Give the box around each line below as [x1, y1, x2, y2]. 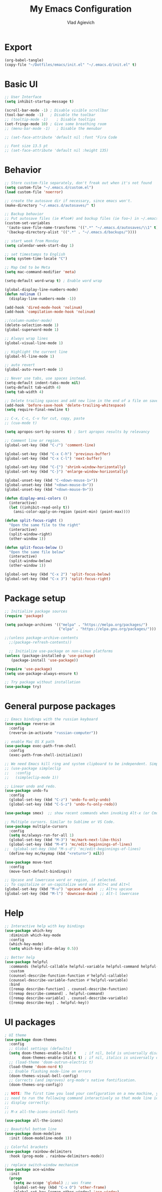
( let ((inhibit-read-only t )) [9, 505, 70, 510]
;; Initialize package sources [4, 609, 68, 614]
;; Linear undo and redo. [4, 784, 57, 789]
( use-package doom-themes [4, 1037, 57, 1042]
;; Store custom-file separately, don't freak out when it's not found [4, 181, 152, 186]
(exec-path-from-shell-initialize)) [9, 753, 83, 758]
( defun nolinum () [4, 292, 42, 297]
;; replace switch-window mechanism [4, 1162, 78, 1167]
